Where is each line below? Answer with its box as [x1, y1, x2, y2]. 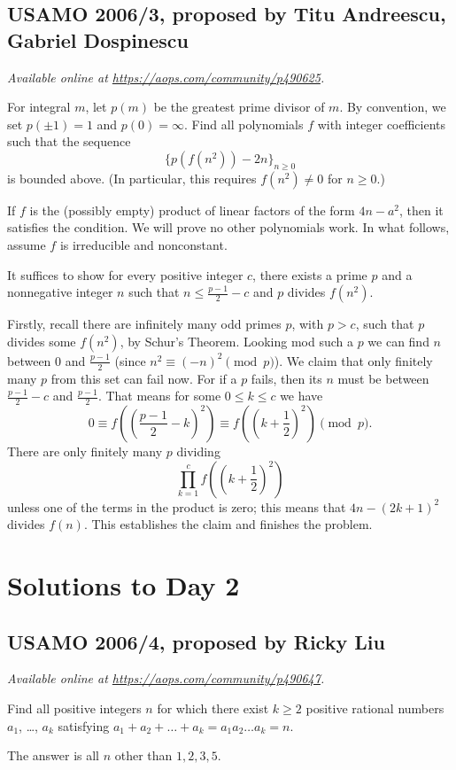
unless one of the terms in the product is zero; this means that [7, 497, 346, 516]
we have [280, 386, 323, 405]
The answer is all [7, 746, 100, 765]
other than [114, 746, 173, 765]
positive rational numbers [305, 698, 444, 717]
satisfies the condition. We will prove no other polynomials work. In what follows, [7, 218, 450, 237]
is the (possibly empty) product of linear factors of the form [29, 200, 355, 219]
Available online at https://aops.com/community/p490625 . [7, 67, 325, 86]
